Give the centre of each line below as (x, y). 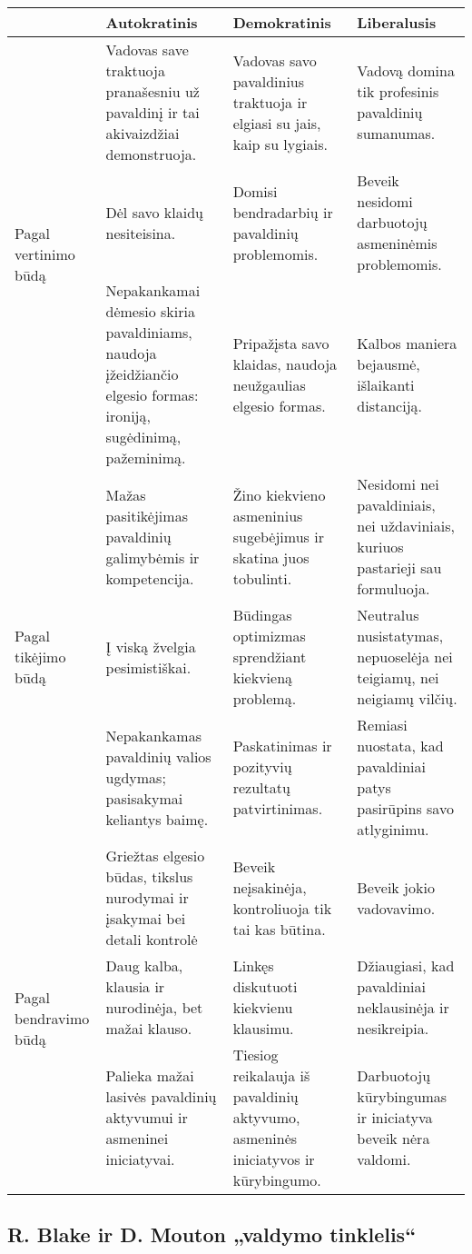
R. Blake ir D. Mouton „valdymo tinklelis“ (212, 1234)
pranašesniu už (152, 91)
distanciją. (390, 405)
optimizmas (269, 636)
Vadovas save (147, 50)
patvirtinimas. (278, 808)
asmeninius (268, 515)
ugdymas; (136, 777)
